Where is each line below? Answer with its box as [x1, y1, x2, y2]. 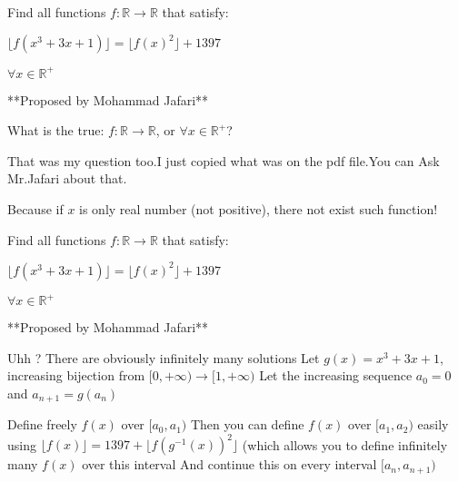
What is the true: [7, 121, 105, 140]
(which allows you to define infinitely [242, 435, 448, 454]
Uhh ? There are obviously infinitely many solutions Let [7, 348, 320, 367]
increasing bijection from [7, 366, 145, 385]
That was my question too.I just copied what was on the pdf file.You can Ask [7, 151, 440, 170]
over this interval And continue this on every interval [82, 455, 377, 474]
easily [417, 415, 449, 434]
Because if [7, 199, 64, 218]
